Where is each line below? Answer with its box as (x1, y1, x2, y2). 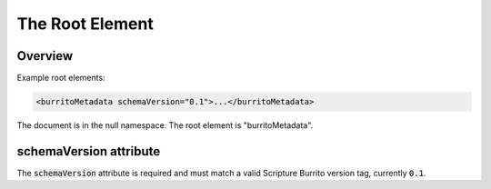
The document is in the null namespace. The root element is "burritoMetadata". (16, 120, 314, 131)
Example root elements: (16, 73, 105, 84)
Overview (16, 48, 74, 64)
